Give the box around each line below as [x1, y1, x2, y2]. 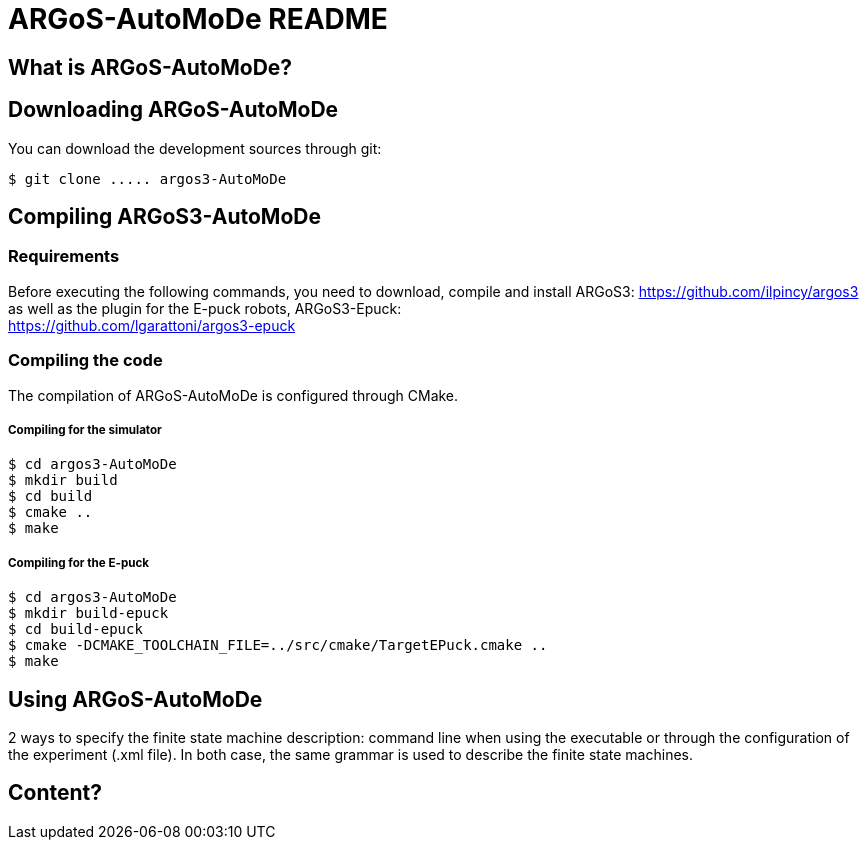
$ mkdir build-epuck [8, 605, 169, 622]
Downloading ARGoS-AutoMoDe [8, 97, 339, 123]
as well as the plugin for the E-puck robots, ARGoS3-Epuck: [8, 299, 402, 317]
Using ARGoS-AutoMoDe [8, 686, 263, 712]
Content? [8, 780, 102, 806]
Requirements [8, 246, 120, 267]
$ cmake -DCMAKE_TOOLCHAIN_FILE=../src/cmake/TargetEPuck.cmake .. [8, 637, 548, 654]
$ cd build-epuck [8, 621, 143, 638]
